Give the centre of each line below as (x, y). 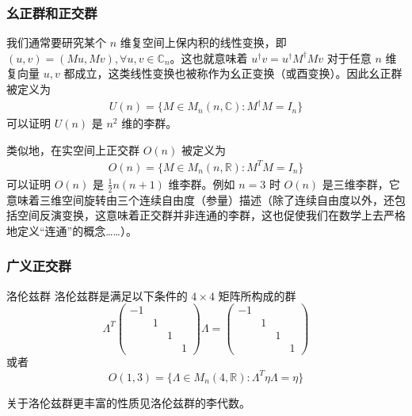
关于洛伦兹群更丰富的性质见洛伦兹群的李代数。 (128, 402)
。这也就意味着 (209, 57)
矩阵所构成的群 (257, 295)
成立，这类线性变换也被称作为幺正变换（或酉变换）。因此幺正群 (238, 73)
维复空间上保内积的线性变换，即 (203, 42)
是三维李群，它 (361, 183)
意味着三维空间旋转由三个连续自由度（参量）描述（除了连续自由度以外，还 (200, 199)
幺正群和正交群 (52, 12)
